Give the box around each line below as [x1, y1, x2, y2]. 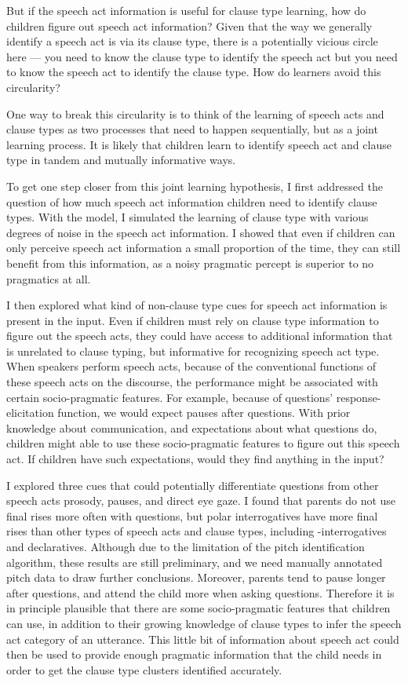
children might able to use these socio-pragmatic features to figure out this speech [6, 435, 400, 451]
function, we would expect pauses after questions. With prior [57, 404, 351, 421]
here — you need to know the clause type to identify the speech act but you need [6, 48, 398, 64]
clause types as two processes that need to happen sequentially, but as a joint [6, 121, 378, 137]
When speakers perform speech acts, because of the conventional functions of [6, 358, 377, 374]
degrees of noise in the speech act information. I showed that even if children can [6, 224, 395, 240]
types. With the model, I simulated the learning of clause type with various [6, 209, 369, 225]
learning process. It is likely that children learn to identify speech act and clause [6, 136, 392, 152]
